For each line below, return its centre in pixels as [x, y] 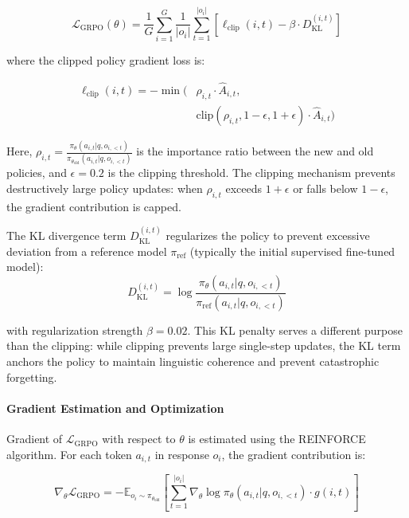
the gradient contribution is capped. [94, 206]
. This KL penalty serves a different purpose [295, 330]
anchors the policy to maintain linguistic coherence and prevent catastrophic [193, 361]
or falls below [325, 188]
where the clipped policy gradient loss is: [106, 60]
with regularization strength [75, 330]
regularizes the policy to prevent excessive [268, 235]
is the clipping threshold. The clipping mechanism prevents [251, 173]
